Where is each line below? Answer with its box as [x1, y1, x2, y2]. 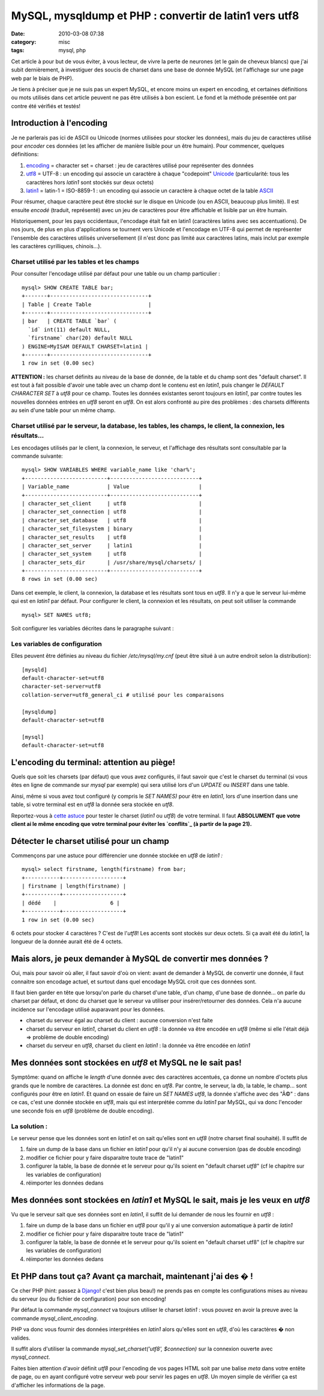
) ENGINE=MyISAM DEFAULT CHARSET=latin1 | [22, 343, 149, 350]
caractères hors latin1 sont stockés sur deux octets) [26, 178, 154, 186]
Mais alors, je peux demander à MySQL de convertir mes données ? [11, 954, 269, 964]
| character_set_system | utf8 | [22, 550, 202, 557]
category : [11, 38, 37, 45]
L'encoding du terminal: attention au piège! [11, 757, 176, 767]
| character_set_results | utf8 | [22, 533, 202, 541]
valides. [11, 1334, 31, 1341]
